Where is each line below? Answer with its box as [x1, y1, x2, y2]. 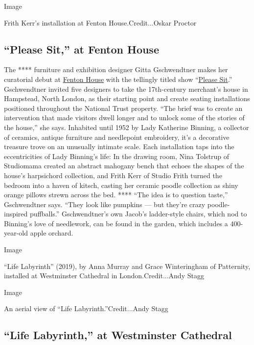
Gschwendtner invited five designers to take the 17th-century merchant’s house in [4, 83, 248, 94]
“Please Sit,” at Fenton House [4, 41, 159, 56]
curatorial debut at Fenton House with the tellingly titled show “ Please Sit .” [4, 74, 232, 84]
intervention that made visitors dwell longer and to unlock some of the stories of [4, 112, 245, 123]
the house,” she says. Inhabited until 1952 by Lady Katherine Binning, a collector [4, 122, 249, 132]
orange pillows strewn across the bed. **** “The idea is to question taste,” [4, 189, 228, 200]
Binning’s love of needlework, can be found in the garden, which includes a [4, 218, 228, 228]
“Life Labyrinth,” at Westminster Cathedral [4, 327, 232, 343]
